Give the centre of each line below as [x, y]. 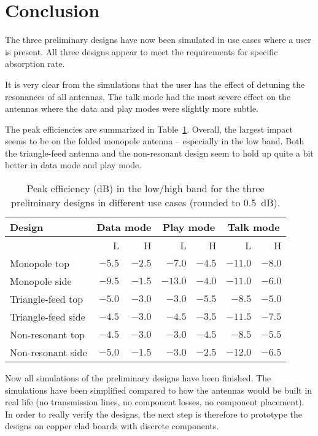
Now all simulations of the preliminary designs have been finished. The [138, 378]
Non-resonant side [48, 352]
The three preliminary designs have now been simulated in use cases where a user [158, 40]
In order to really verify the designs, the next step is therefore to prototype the [153, 414]
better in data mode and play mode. [73, 165]
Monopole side [41, 281]
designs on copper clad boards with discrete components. [112, 426]
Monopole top [40, 263]
